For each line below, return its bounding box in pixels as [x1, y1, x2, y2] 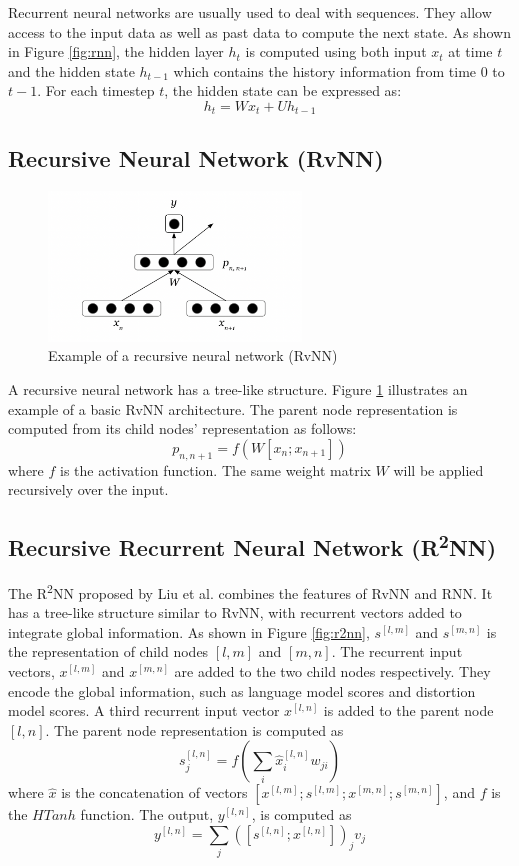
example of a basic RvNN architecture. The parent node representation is [8, 398, 458, 419]
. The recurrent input [331, 641, 463, 662]
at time [448, 41, 493, 62]
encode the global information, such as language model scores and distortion [8, 680, 476, 701]
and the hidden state [8, 60, 135, 81]
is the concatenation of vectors [61, 782, 248, 803]
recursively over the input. [8, 479, 169, 500]
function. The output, [80, 804, 214, 825]
